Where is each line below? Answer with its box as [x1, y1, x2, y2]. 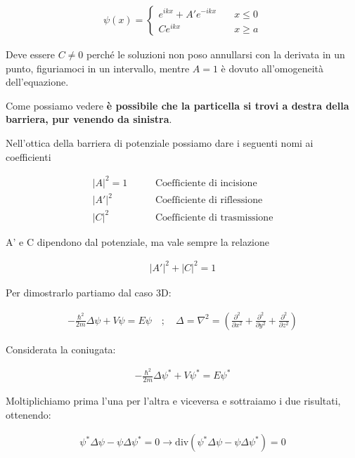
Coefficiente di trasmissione [155, 212, 273, 223]
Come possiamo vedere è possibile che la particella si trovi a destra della [6, 98, 349, 112]
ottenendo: [6, 407, 51, 421]
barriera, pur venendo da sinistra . [6, 112, 172, 126]
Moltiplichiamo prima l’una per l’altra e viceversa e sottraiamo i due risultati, [6, 393, 341, 408]
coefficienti [6, 149, 51, 164]
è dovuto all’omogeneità [221, 60, 324, 75]
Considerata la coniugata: [6, 341, 116, 356]
